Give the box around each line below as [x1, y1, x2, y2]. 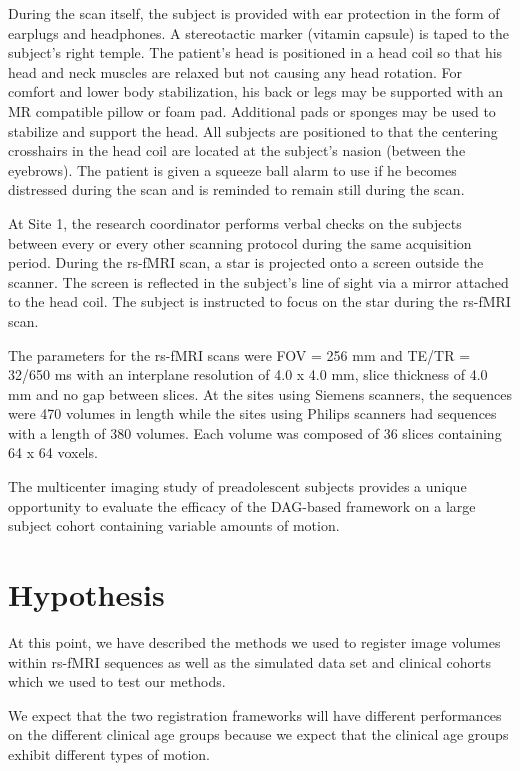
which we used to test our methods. [8, 671, 226, 692]
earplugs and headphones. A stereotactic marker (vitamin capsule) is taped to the [8, 22, 510, 43]
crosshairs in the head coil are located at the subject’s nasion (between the [8, 140, 466, 161]
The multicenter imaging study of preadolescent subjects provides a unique [8, 476, 467, 497]
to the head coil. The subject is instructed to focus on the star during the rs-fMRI [8, 291, 511, 312]
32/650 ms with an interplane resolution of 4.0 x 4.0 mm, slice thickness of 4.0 [8, 364, 488, 385]
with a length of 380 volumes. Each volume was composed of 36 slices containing [8, 422, 502, 443]
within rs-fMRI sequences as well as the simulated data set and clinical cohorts [8, 651, 492, 672]
